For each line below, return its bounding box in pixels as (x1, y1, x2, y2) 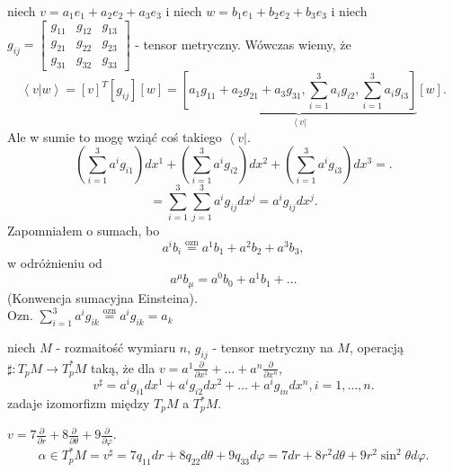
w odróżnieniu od (7, 254, 102, 272)
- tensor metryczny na (212, 337, 333, 356)
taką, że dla (91, 358, 155, 377)
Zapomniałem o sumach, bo (7, 221, 160, 240)
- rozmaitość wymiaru (56, 337, 176, 356)
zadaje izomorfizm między (7, 394, 150, 413)
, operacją (349, 337, 404, 356)
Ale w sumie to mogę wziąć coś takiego (7, 127, 222, 146)
